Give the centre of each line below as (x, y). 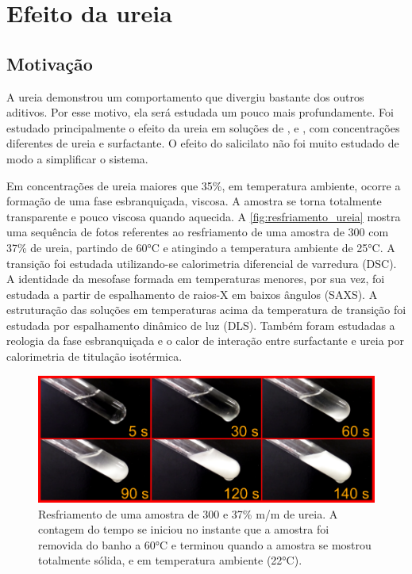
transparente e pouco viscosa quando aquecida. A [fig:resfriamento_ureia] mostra (204, 216)
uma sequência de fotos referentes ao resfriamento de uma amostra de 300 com (198, 232)
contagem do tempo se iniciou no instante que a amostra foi (184, 529)
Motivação (50, 63)
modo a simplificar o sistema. (77, 158)
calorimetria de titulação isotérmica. (94, 356)
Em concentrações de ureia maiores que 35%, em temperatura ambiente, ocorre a (204, 185)
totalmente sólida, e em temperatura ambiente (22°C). (170, 560)
